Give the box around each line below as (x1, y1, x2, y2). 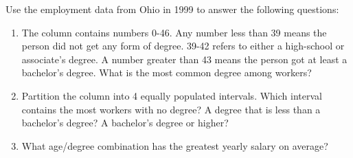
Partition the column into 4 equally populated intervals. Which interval (21, 88, 322, 102)
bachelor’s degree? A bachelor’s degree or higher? (21, 115, 229, 130)
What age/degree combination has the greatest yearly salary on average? (21, 138, 328, 153)
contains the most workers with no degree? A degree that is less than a (21, 102, 321, 116)
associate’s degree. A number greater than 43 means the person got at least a (21, 52, 348, 66)
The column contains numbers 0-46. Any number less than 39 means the (21, 25, 327, 39)
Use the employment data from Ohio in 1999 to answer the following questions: (5, 2, 339, 16)
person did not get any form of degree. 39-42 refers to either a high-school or (21, 38, 345, 53)
